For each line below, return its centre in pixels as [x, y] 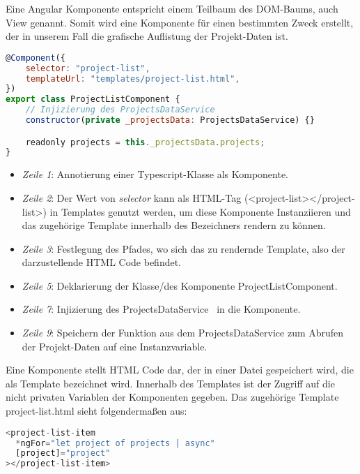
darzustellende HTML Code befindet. [102, 262]
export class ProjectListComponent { [93, 99]
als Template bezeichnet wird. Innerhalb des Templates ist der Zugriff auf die [170, 383]
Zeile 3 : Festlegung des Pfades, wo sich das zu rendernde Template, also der [183, 248]
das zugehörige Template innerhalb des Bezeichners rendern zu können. [174, 225]
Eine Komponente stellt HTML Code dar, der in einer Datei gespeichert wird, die [180, 370]
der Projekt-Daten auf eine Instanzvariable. [115, 346]
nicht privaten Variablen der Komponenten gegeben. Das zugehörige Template [172, 397]
